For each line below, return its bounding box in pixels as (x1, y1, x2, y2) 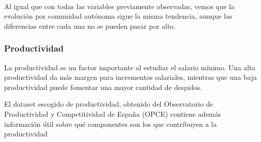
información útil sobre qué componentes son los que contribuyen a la (4, 118, 217, 129)
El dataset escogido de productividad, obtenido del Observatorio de (4, 99, 213, 109)
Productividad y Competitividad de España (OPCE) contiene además (4, 108, 221, 119)
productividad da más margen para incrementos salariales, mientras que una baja (4, 72, 257, 82)
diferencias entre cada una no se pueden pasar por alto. (4, 20, 176, 31)
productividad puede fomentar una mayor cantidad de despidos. (4, 81, 202, 92)
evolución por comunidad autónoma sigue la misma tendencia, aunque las (4, 11, 233, 21)
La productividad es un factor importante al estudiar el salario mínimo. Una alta (4, 62, 256, 72)
